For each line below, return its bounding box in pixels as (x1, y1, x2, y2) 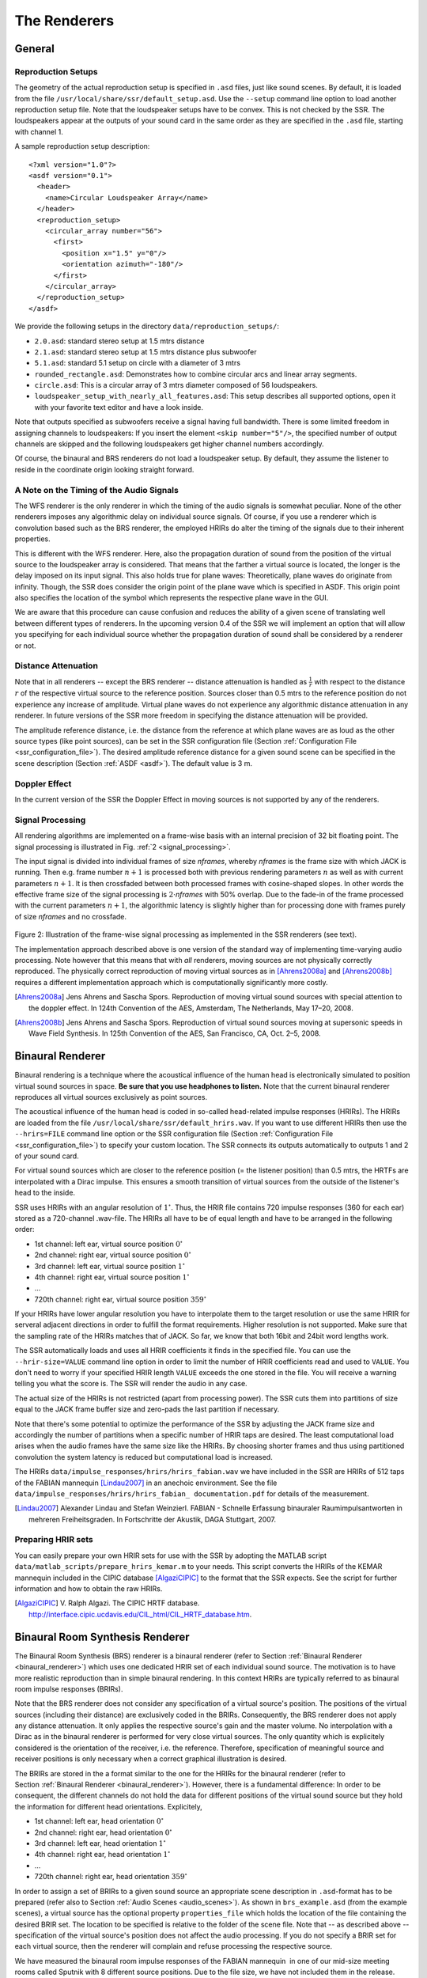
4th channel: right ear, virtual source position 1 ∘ (34, 1271, 190, 1282)
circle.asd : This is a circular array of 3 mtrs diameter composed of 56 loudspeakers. (34, 381, 318, 390)
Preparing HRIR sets (14, 1534, 94, 1545)
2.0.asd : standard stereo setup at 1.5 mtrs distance (34, 336, 205, 346)
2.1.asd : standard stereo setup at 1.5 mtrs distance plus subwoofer (34, 347, 257, 356)
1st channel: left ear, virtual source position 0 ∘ (34, 1238, 183, 1249)
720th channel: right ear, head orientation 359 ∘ (34, 1871, 188, 1881)
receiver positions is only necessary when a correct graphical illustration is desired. (14, 1754, 287, 1764)
